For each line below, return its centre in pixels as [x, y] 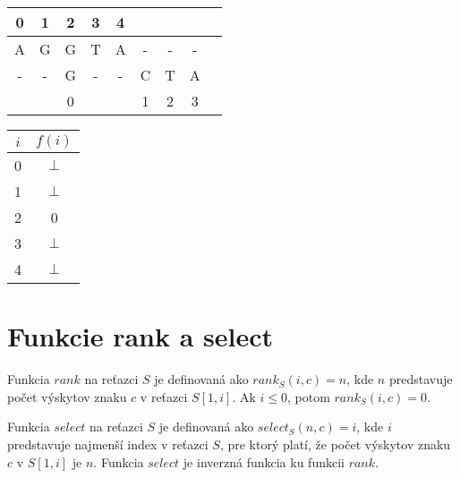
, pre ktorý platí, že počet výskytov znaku [335, 444]
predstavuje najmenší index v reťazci [108, 444]
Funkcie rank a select [141, 336]
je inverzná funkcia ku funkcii [264, 461]
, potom [309, 396]
